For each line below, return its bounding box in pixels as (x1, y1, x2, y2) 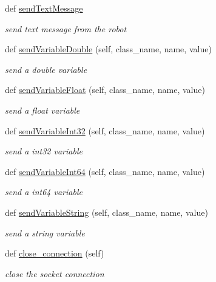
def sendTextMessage (5, 2, 83, 14)
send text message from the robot (5, 22, 127, 35)
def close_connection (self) (5, 247, 104, 260)
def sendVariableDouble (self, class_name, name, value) (5, 43, 212, 55)
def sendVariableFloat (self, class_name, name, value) (5, 83, 205, 96)
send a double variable (5, 63, 87, 75)
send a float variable (5, 103, 80, 116)
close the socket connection (5, 267, 104, 280)
